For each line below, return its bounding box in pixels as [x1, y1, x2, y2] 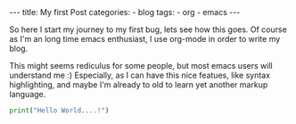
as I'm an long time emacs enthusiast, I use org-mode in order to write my [9, 34, 281, 44]
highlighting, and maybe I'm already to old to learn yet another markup [9, 79, 268, 90]
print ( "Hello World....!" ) [9, 106, 110, 115]
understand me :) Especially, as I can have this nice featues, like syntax [9, 70, 270, 80]
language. [9, 89, 46, 99]
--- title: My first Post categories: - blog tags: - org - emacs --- [9, 7, 241, 17]
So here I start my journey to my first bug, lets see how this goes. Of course [9, 24, 287, 35]
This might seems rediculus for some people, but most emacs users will [9, 61, 274, 70]
